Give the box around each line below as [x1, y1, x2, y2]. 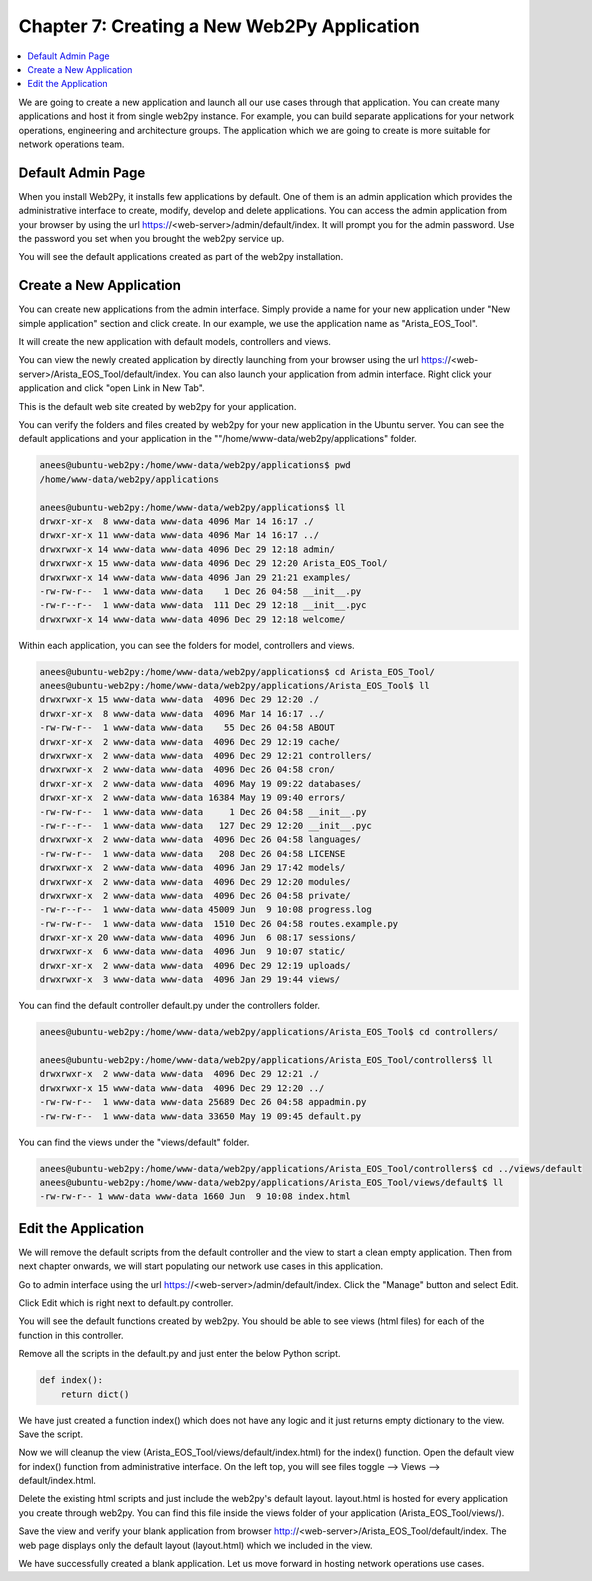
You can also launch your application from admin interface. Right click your [182, 368, 492, 380]
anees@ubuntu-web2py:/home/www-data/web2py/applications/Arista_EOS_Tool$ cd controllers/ [39, 1026, 499, 1038]
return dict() [60, 1388, 130, 1400]
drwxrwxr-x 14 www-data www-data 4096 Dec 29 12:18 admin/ [39, 543, 335, 555]
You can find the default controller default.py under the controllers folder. [18, 1000, 320, 1012]
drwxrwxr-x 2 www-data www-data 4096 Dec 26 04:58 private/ [39, 890, 351, 901]
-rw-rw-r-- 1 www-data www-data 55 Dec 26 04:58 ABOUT [39, 722, 335, 734]
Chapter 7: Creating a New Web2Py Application [18, 15, 420, 37]
